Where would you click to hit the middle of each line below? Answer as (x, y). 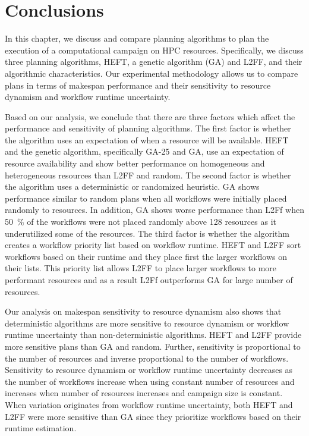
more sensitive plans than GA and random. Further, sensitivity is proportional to (153, 346)
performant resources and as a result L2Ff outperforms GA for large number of (149, 280)
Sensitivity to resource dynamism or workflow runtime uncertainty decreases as (149, 370)
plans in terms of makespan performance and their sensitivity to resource (138, 85)
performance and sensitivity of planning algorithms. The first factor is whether (148, 128)
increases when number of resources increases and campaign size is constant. (144, 393)
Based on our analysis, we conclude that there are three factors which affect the (150, 116)
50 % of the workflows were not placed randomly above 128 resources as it (141, 222)
